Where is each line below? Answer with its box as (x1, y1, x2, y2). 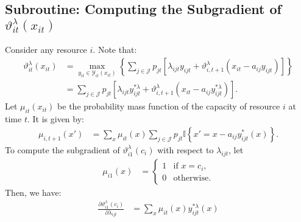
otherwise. (173, 173, 211, 182)
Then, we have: (5, 186, 62, 198)
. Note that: (93, 43, 137, 55)
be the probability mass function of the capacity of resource (57, 100, 280, 113)
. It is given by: (27, 113, 84, 125)
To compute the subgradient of (5, 143, 120, 156)
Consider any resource (5, 43, 87, 55)
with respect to (157, 143, 214, 156)
